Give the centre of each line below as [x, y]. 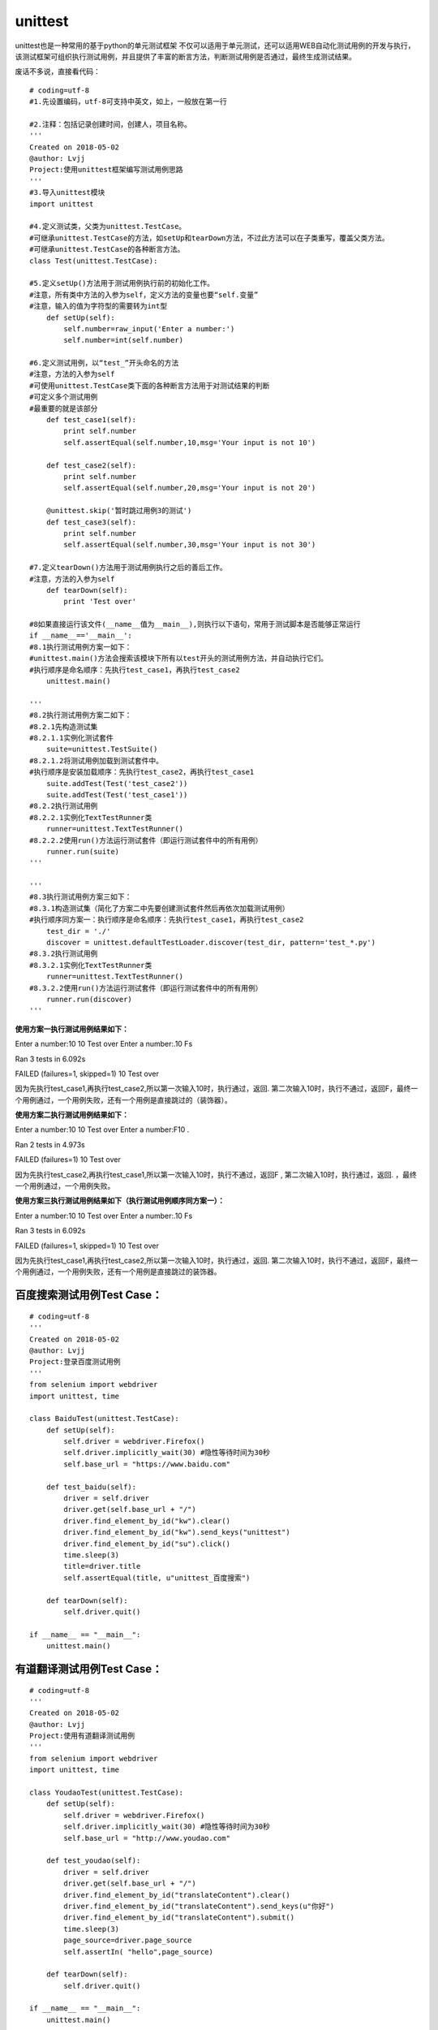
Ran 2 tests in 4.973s [50, 1144]
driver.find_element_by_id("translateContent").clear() [177, 1895]
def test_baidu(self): [91, 1487]
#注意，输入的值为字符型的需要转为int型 [99, 306]
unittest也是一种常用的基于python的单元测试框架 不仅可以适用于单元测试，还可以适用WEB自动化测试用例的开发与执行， [215, 45]
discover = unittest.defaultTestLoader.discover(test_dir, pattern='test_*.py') [211, 943]
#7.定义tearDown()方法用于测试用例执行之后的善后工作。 [128, 568]
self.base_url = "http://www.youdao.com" [147, 1838]
